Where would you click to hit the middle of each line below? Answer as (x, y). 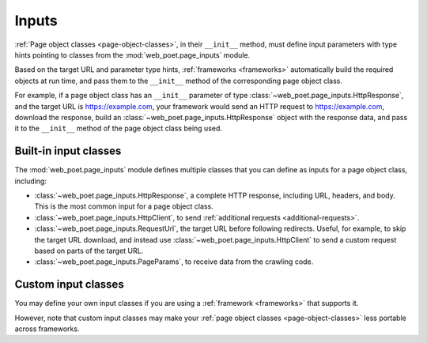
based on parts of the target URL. (89, 251)
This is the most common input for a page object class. (124, 206)
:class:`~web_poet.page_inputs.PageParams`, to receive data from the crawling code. (174, 262)
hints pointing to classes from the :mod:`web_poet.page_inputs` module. (132, 55)
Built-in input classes (68, 151)
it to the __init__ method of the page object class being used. (119, 128)
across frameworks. (47, 329)
